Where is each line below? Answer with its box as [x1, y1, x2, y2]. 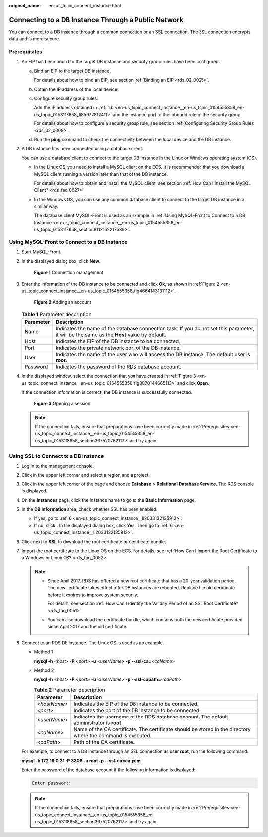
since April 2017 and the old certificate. [47, 624, 128, 630]
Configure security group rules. [34, 95, 99, 101]
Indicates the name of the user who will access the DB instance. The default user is [55, 351, 251, 358]
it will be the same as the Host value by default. [55, 331, 167, 338]
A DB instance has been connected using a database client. [21, 146, 143, 152]
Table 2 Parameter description [34, 686, 105, 693]
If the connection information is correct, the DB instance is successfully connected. [21, 389, 192, 395]
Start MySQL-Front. [21, 249, 62, 255]
